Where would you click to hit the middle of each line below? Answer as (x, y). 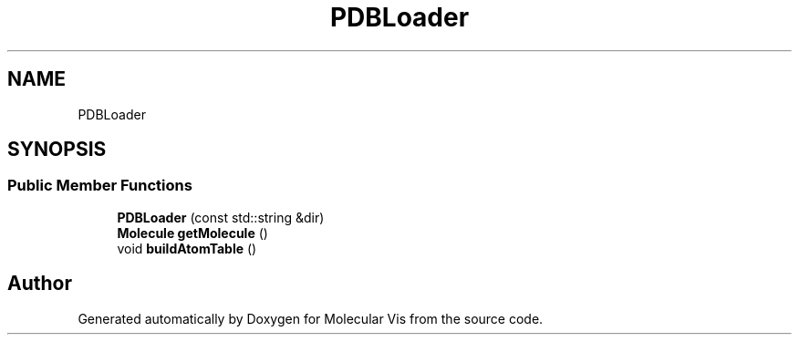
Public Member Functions (100, 186)
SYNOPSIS (57, 150)
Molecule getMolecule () (192, 233)
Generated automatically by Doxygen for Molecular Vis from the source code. (311, 318)
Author (40, 284)
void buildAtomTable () (187, 248)
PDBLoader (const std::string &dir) (221, 217)
